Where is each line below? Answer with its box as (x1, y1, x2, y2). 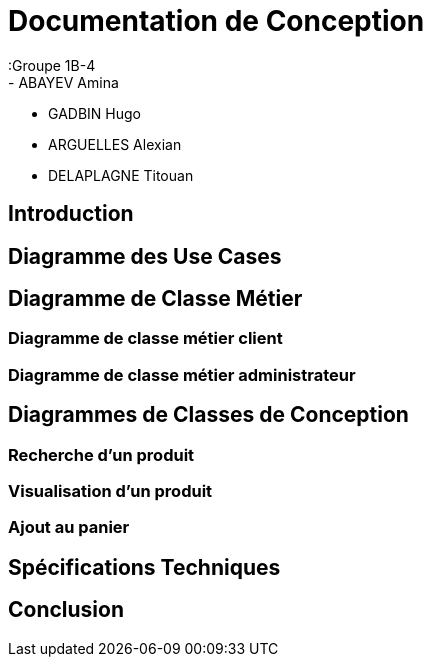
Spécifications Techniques (8, 554, 281, 580)
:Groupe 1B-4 (8, 56, 96, 74)
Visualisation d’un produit (8, 481, 213, 502)
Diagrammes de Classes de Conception (8, 402, 409, 428)
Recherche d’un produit (8, 444, 195, 465)
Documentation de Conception (8, 4, 425, 38)
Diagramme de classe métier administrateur (8, 364, 356, 385)
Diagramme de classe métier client (8, 328, 283, 349)
